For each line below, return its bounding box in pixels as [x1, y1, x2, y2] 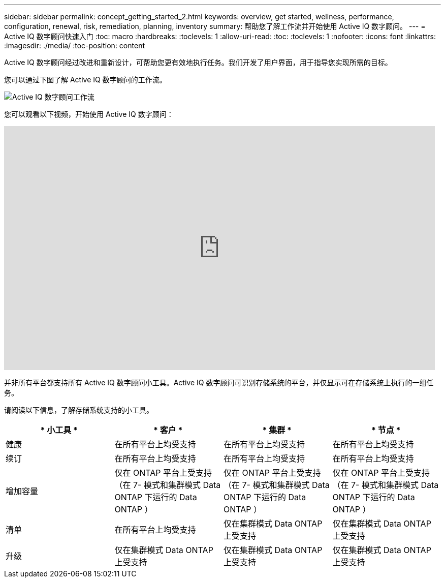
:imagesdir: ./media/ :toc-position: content [4, 41, 145, 50]
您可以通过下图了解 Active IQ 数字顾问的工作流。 [4, 75, 167, 84]
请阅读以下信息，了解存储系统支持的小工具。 [4, 406, 153, 414]
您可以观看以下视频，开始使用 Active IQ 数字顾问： [4, 110, 174, 118]
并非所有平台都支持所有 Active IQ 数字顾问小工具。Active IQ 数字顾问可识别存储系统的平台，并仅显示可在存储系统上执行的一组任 [4, 378, 434, 387]
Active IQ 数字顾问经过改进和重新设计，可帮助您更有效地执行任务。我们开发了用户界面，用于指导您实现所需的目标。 [4, 58, 392, 67]
